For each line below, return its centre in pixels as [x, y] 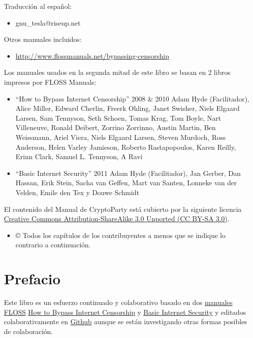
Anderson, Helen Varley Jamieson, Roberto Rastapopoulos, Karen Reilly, [126, 147]
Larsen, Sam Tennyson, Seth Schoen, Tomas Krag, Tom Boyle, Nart [118, 118]
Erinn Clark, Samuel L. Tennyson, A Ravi [79, 156]
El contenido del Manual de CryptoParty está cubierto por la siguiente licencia [123, 209]
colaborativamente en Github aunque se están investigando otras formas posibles [126, 321]
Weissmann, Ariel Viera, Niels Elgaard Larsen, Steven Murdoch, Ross [121, 137]
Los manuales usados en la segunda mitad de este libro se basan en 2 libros [117, 72]
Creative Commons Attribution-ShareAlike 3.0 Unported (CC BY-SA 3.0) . [117, 219]
